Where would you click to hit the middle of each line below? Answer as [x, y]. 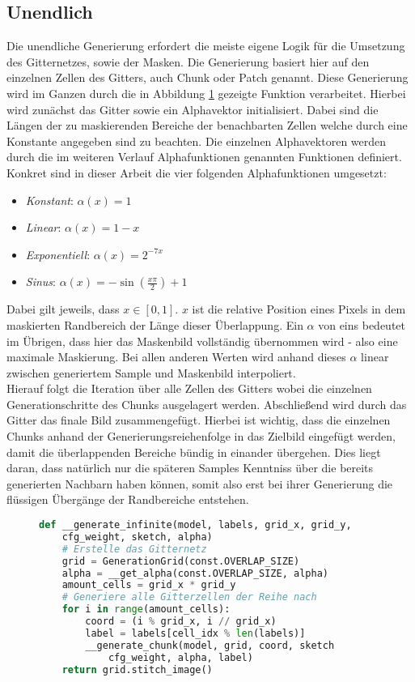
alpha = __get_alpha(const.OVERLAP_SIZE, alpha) [195, 573]
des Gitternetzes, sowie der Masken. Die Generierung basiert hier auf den [188, 61]
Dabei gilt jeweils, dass [63, 309]
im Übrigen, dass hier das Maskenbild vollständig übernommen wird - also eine [202, 341]
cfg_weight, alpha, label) [180, 657]
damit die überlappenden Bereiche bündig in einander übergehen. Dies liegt [194, 452]
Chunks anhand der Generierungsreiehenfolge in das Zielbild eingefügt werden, [201, 436]
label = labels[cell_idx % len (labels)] [195, 633]
